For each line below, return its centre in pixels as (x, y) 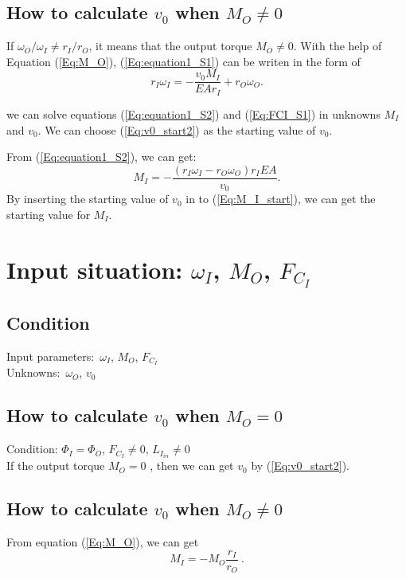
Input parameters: (51, 356)
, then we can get (192, 466)
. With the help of (338, 46)
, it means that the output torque (170, 46)
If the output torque (56, 466)
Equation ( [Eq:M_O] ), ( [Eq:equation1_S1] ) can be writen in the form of (183, 61)
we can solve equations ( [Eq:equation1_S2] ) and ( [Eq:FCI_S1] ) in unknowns (193, 113)
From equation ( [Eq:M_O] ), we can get (103, 542)
